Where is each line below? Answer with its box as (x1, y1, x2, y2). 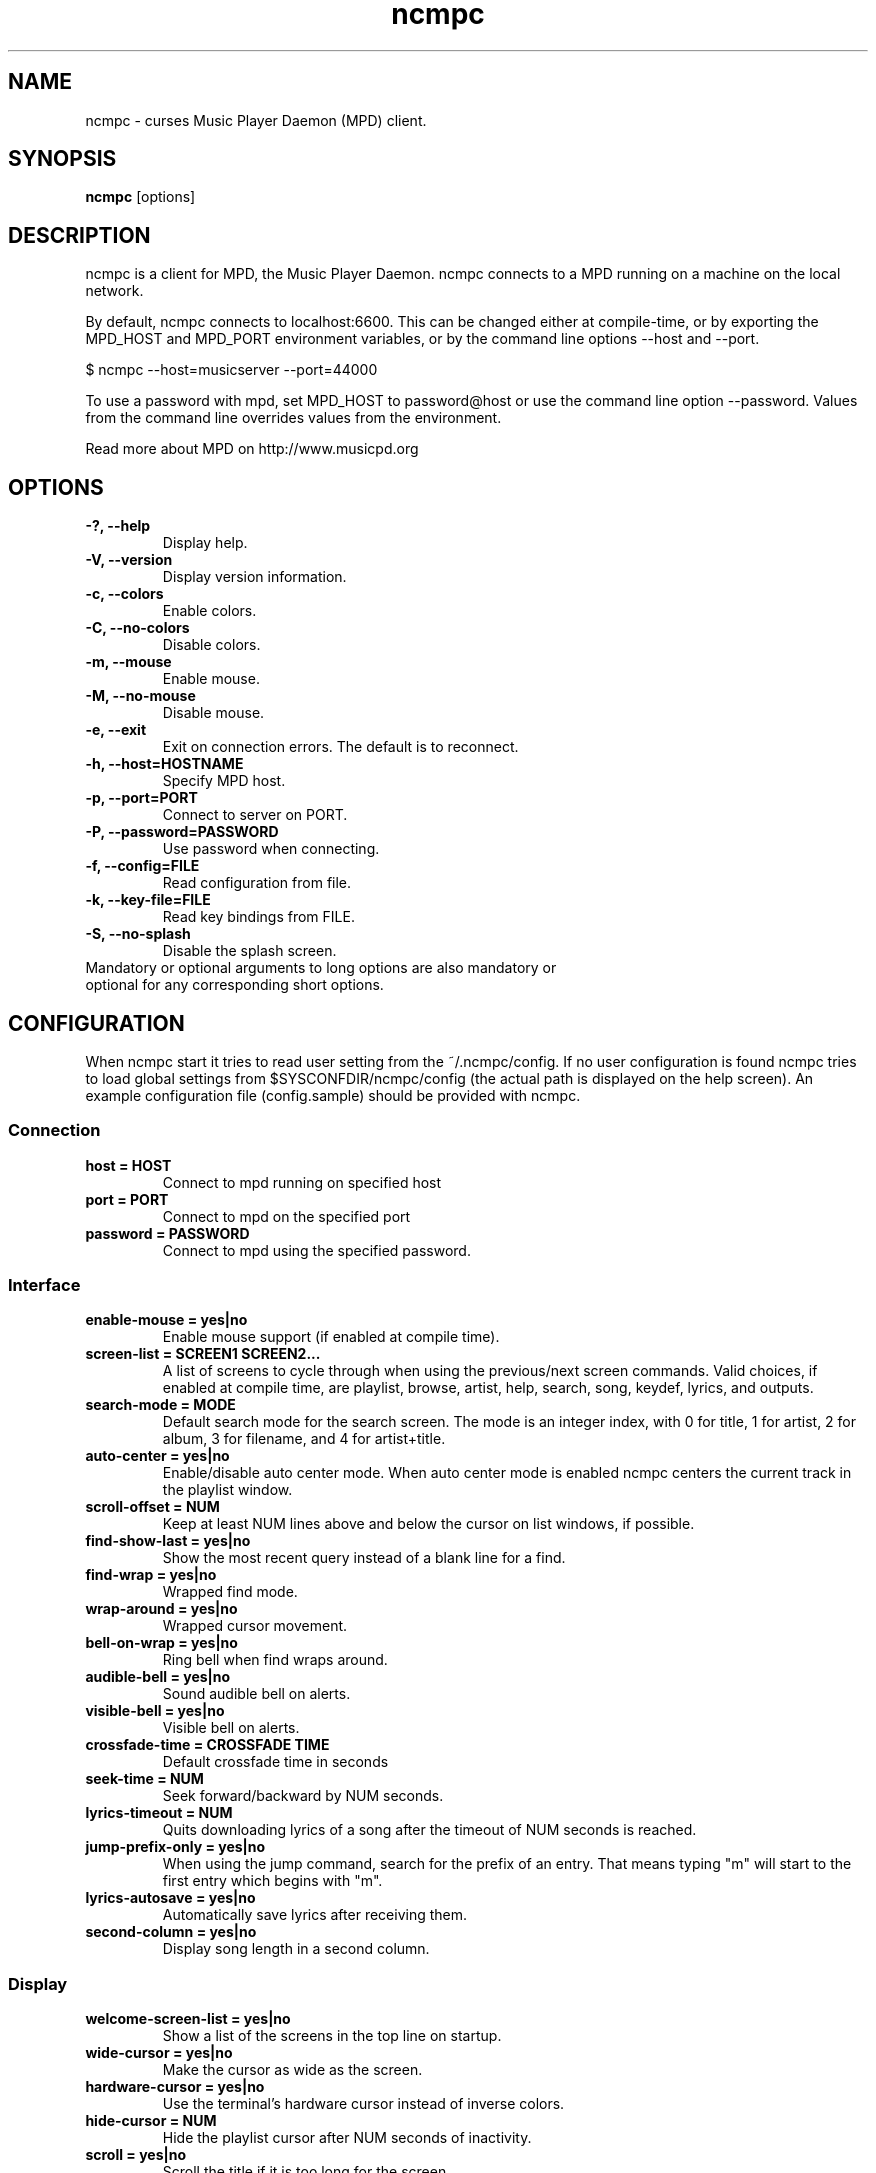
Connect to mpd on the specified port (162, 1207, 411, 1225)
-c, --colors (85, 585, 164, 603)
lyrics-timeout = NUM (85, 1804, 233, 1822)
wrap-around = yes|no (85, 1600, 238, 1618)
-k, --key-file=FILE (85, 891, 211, 909)
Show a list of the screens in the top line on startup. (162, 2027, 502, 2045)
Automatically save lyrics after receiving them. (162, 1906, 468, 1924)
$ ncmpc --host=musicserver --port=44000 (85, 361, 378, 379)
